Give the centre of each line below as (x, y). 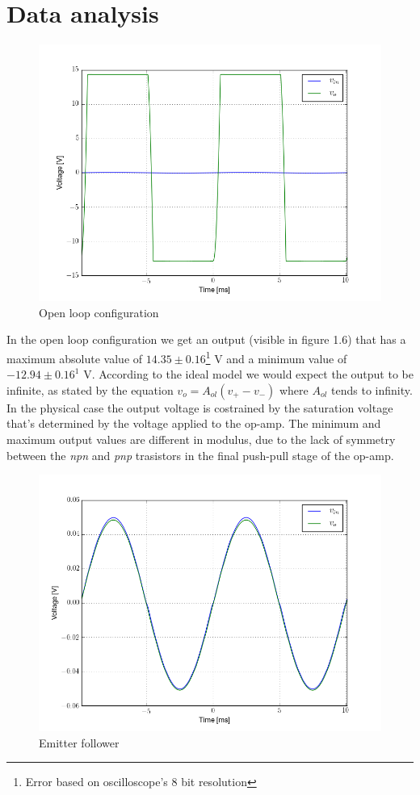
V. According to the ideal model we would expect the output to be (248, 374)
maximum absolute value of (75, 358)
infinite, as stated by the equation (90, 389)
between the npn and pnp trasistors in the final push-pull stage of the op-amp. (200, 455)
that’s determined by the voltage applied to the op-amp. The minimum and (194, 423)
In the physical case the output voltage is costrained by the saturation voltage (200, 407)
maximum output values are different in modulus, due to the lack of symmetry (201, 439)
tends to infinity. (372, 389)
